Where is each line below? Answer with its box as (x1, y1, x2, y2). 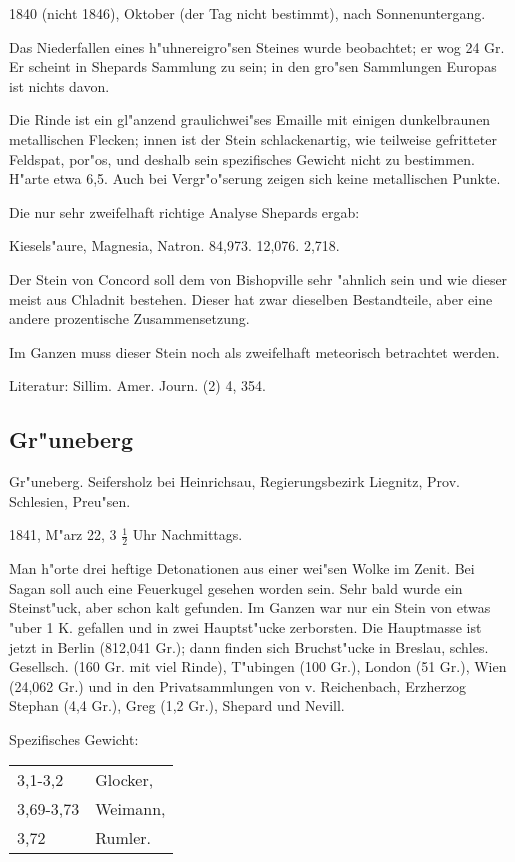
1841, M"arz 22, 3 (9, 524, 117, 545)
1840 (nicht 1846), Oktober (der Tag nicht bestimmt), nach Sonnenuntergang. (9, 3, 486, 23)
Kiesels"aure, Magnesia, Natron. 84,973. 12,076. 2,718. (9, 235, 340, 256)
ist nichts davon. (9, 75, 110, 96)
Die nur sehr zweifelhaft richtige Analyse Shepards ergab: (9, 201, 360, 222)
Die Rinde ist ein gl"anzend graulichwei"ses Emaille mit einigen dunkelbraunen (9, 109, 491, 130)
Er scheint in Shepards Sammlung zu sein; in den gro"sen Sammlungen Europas (9, 56, 497, 77)
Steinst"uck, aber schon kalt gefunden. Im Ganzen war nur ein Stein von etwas (9, 597, 491, 618)
